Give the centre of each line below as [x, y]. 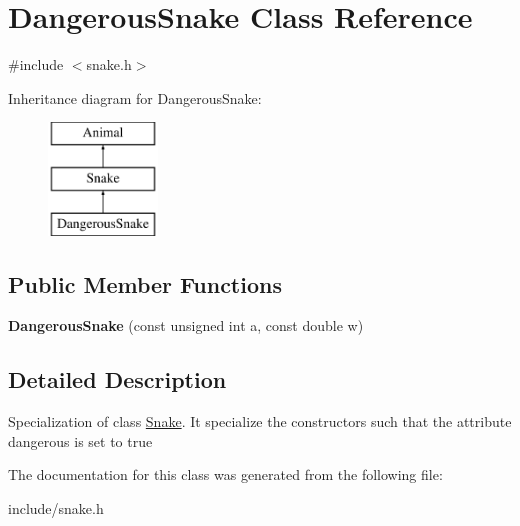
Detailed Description [117, 379]
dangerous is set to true [80, 440]
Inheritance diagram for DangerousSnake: [135, 97]
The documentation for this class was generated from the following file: [225, 474]
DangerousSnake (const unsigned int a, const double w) [186, 325]
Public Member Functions [145, 283]
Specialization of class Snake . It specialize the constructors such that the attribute [260, 421]
